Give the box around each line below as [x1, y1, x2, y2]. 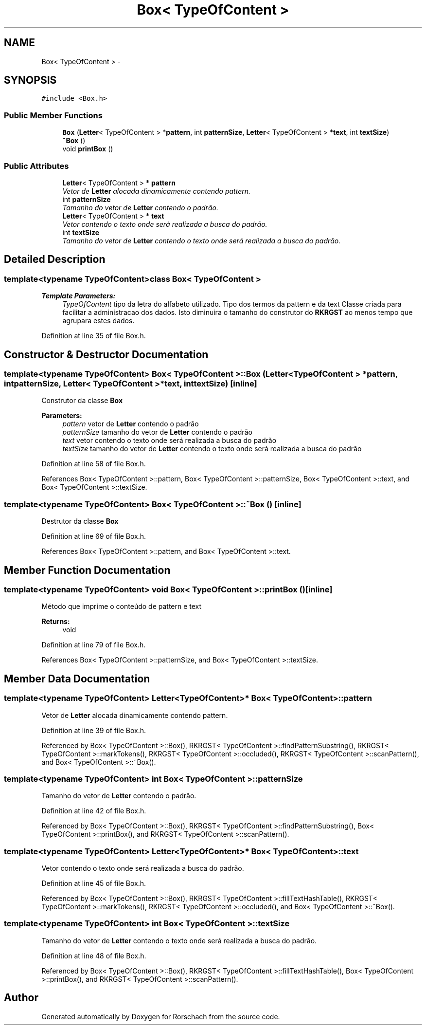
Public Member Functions [4, 110, 103, 120]
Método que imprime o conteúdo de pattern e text [41, 602, 202, 611]
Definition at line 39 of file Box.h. [41, 726, 146, 735]
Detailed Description [4, 253, 106, 266]
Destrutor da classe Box [41, 517, 119, 526]
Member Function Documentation [4, 564, 171, 576]
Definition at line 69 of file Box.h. [41, 532, 146, 541]
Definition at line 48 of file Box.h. [41, 951, 146, 960]
